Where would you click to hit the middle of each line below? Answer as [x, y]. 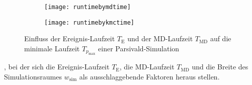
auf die [221, 38]
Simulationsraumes [33, 76]
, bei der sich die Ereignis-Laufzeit [57, 67]
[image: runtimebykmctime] [89, 22]
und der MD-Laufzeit [160, 38]
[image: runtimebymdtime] [88, 7]
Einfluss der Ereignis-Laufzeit [70, 38]
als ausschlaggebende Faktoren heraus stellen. [149, 76]
